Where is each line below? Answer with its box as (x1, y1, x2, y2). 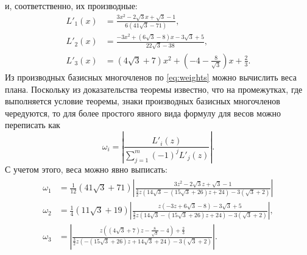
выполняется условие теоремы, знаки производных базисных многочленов (5, 95, 280, 107)
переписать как (5, 118, 60, 131)
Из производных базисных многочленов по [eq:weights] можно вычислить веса (5, 71, 297, 83)
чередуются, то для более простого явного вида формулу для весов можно (5, 106, 281, 119)
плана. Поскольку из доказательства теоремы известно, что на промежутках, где (5, 82, 303, 95)
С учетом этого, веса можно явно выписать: (5, 162, 168, 175)
